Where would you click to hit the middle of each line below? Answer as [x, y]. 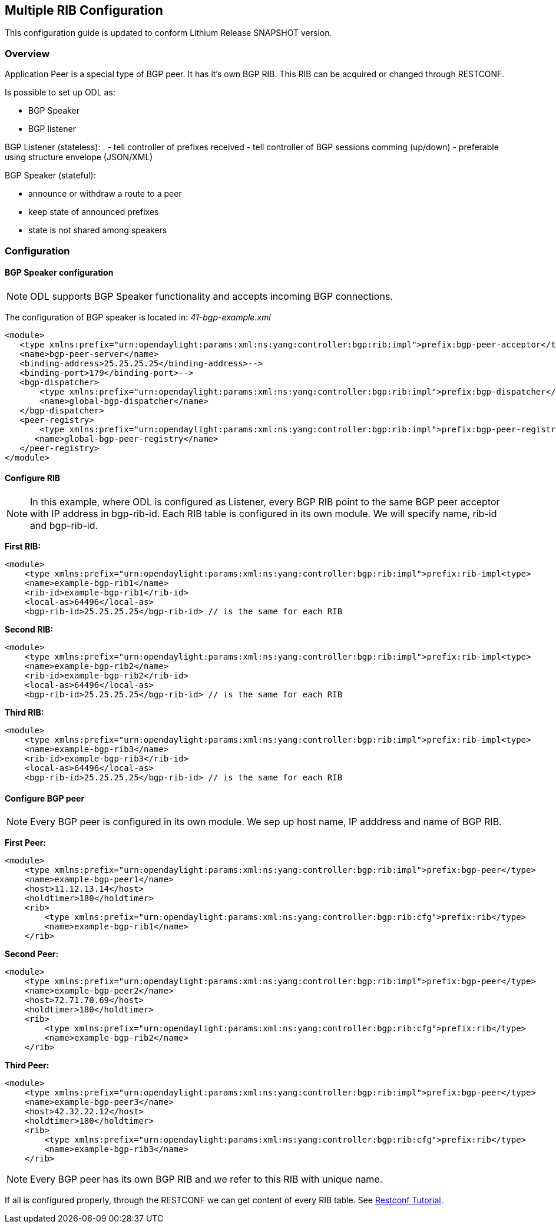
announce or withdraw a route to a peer [105, 194]
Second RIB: [29, 629]
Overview [27, 53]
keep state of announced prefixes [94, 212]
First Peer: [26, 843]
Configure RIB [33, 478]
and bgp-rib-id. [64, 525]
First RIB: [23, 546]
